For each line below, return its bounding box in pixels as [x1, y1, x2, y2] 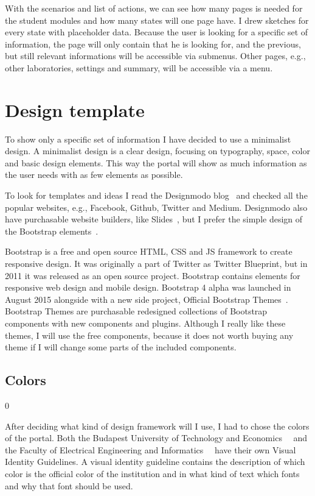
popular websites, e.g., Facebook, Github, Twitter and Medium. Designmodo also [5, 200, 308, 213]
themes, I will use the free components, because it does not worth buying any [5, 328, 294, 341]
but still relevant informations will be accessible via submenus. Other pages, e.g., [5, 49, 306, 62]
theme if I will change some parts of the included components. [5, 341, 237, 353]
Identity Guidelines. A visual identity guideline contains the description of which [5, 455, 305, 468]
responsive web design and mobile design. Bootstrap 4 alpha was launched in [5, 281, 291, 294]
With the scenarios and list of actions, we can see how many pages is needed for [5, 2, 303, 14]
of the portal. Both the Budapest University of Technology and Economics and [5, 431, 308, 444]
